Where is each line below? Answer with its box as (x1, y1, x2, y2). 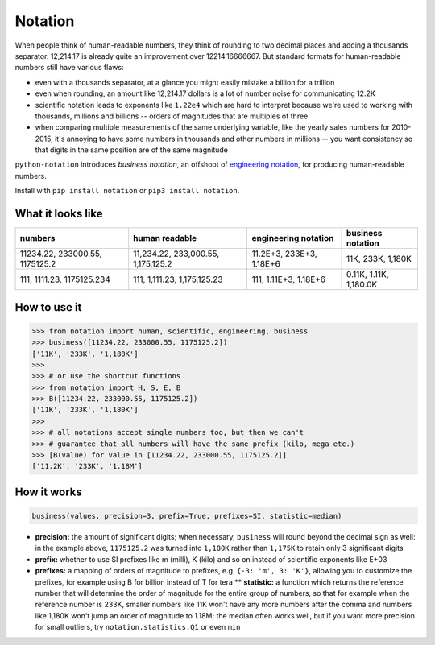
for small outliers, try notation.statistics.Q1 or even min (35, 622, 241, 632)
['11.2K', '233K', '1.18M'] (31, 461, 143, 471)
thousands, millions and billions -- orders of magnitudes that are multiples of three (35, 111, 309, 121)
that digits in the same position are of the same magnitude (35, 145, 229, 155)
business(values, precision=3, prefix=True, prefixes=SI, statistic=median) (31, 511, 342, 521)
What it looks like (14, 207, 104, 221)
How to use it (14, 300, 82, 314)
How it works (14, 485, 82, 498)
